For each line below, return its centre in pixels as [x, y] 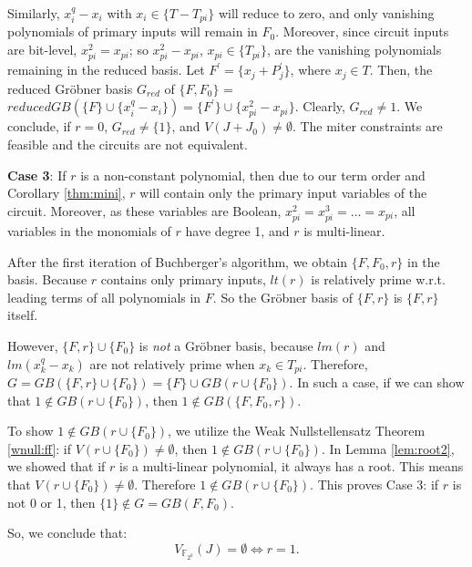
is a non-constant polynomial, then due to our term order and [253, 175]
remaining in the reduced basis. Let [106, 70]
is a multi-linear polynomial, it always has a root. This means [292, 466]
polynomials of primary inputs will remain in [133, 31]
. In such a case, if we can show [377, 381]
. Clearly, [320, 106]
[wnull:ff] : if [40, 448]
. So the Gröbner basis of [283, 297]
